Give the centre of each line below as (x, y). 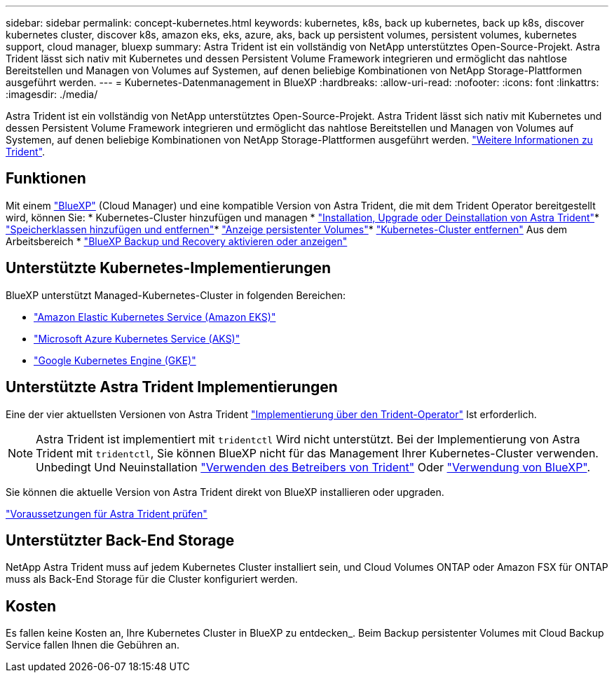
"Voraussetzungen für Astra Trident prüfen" (107, 513)
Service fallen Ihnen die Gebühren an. (93, 645)
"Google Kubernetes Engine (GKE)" (115, 360)
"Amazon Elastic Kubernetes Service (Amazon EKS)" (155, 317)
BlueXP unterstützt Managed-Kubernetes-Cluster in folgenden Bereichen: (176, 295)
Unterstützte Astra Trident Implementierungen (172, 387)
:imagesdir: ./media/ (52, 94)
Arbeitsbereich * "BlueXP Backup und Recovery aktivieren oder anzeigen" (177, 241)
